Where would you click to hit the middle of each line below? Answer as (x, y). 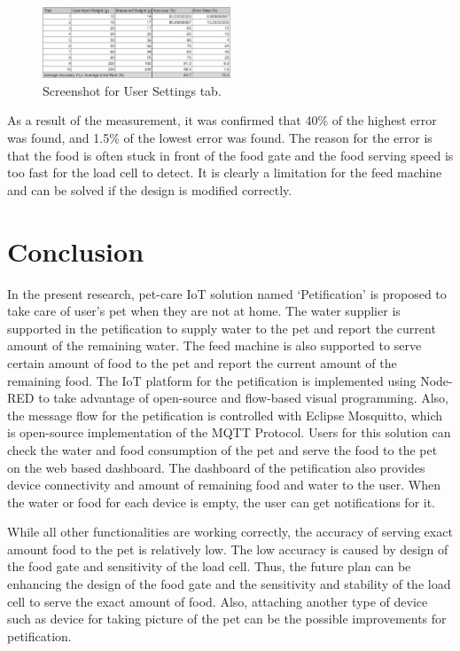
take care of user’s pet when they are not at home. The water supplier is (204, 311)
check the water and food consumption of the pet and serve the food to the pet (222, 449)
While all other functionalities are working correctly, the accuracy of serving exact (230, 532)
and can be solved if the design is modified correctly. (150, 189)
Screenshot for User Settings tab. (132, 90)
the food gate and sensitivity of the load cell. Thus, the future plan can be (209, 566)
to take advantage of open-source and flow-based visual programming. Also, (244, 398)
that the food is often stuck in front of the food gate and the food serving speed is (230, 155)
